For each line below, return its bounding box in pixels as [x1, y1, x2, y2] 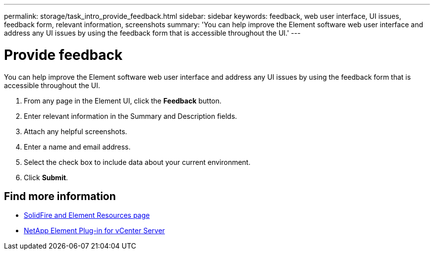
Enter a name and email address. [24, 142, 131, 151]
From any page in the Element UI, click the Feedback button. [24, 96, 222, 105]
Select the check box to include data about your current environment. [24, 157, 251, 166]
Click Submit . [24, 173, 68, 182]
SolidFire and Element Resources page [24, 211, 150, 220]
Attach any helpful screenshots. [24, 127, 127, 136]
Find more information [4, 190, 116, 203]
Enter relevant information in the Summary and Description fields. [24, 111, 237, 120]
